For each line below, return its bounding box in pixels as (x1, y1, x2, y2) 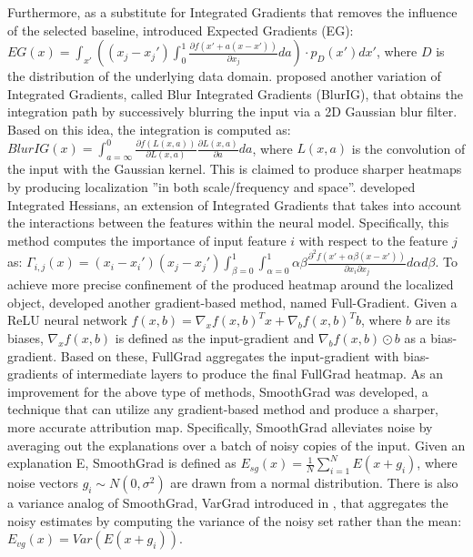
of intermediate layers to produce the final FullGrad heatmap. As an (62, 364, 444, 383)
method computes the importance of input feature (7, 230, 287, 249)
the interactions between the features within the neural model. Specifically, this (7, 213, 449, 232)
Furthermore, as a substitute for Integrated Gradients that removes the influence (7, 3, 458, 21)
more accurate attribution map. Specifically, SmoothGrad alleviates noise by (7, 418, 433, 437)
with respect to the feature (298, 230, 448, 249)
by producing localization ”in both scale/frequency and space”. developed (7, 177, 416, 197)
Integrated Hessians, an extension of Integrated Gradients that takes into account (7, 195, 462, 214)
